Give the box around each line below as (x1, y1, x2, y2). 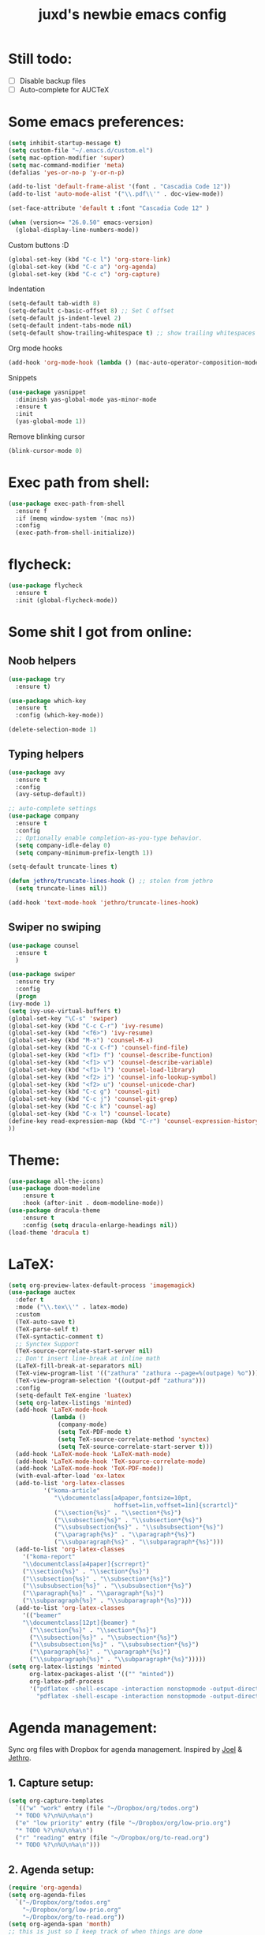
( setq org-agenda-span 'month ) (8, 1920, 111, 1929)
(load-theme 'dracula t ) (8, 1229, 90, 1237)
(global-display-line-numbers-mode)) (15, 226, 140, 234)
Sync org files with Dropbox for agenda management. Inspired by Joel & (8, 1745, 243, 1754)
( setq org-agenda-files (8, 1891, 87, 1899)
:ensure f (15, 507, 47, 515)
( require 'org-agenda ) (8, 1884, 83, 1892)
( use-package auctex (8, 1289, 77, 1297)
